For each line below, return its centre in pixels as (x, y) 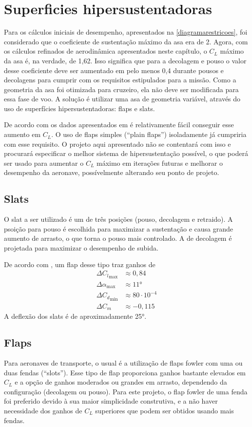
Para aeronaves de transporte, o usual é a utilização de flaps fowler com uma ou (123, 363)
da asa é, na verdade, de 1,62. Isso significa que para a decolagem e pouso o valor (125, 60)
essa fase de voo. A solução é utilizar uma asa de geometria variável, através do (122, 99)
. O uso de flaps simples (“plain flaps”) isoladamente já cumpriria (149, 134)
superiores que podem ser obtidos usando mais (165, 410)
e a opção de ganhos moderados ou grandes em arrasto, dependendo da (121, 382)
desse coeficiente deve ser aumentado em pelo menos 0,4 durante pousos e (114, 70)
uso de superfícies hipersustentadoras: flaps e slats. (79, 108)
